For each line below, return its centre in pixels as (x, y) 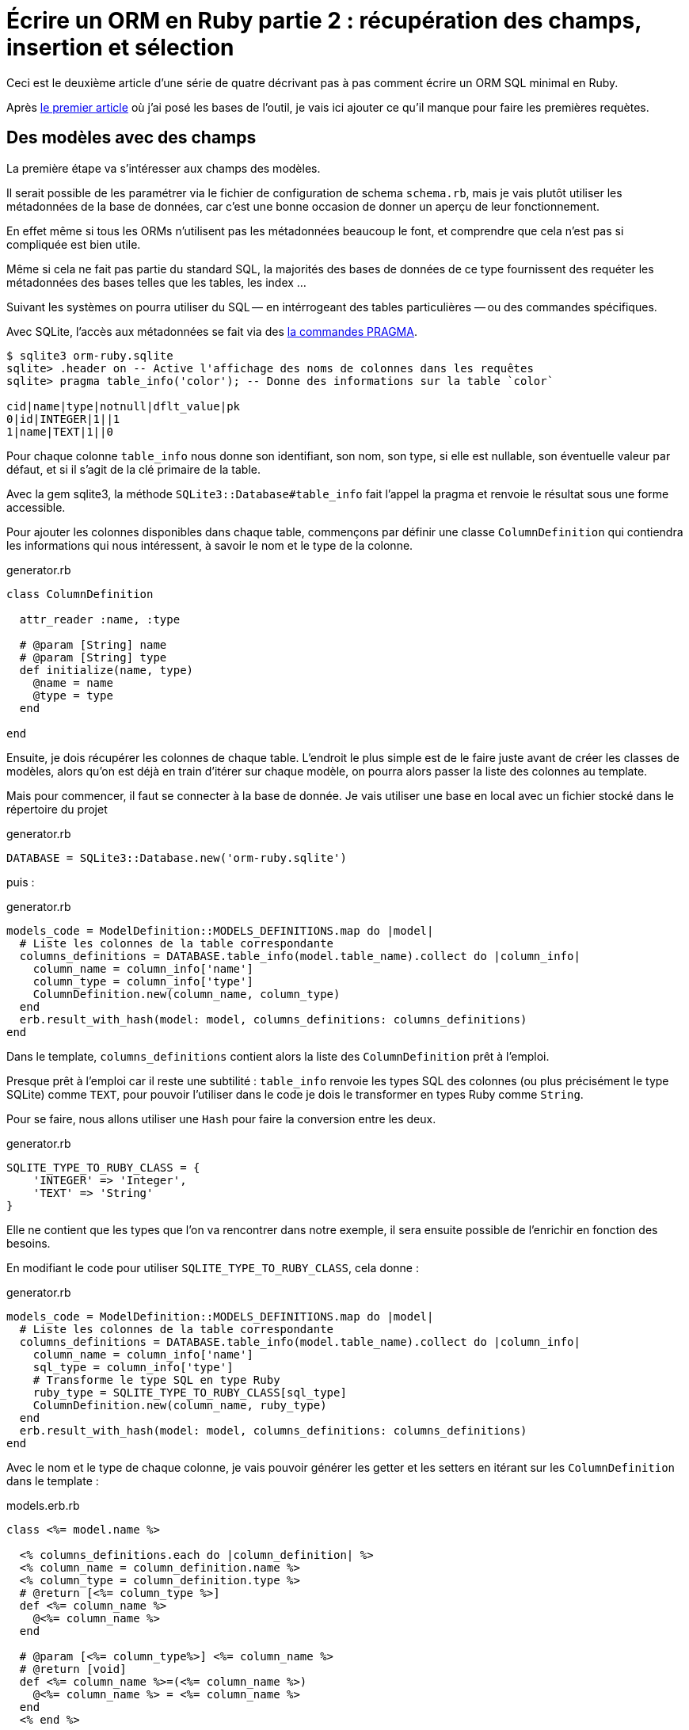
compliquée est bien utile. (74, 244)
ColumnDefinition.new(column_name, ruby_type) (180, 1405)
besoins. (29, 1243)
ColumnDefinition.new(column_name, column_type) (187, 994)
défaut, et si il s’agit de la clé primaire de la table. (134, 469)
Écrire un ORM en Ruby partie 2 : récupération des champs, (324, 21)
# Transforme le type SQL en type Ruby (156, 1379)
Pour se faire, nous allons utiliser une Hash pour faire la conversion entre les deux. (221, 1118)
